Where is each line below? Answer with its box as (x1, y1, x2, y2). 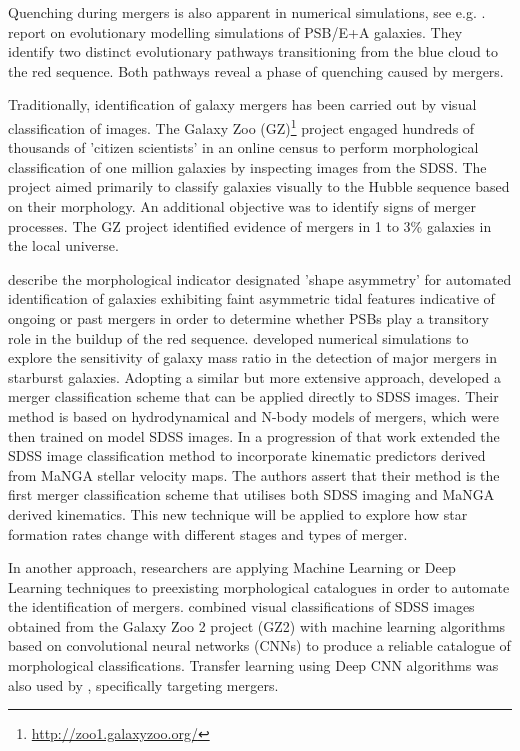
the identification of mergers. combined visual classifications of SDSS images (8, 596, 475, 617)
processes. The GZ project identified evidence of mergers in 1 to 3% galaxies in (8, 215, 492, 236)
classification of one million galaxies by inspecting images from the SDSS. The (8, 156, 487, 177)
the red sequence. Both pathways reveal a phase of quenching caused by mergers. (8, 60, 504, 81)
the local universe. (8, 235, 119, 256)
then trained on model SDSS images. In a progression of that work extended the (8, 425, 500, 446)
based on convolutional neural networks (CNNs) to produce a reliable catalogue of (8, 635, 511, 656)
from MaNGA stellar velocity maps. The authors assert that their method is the (8, 464, 500, 485)
